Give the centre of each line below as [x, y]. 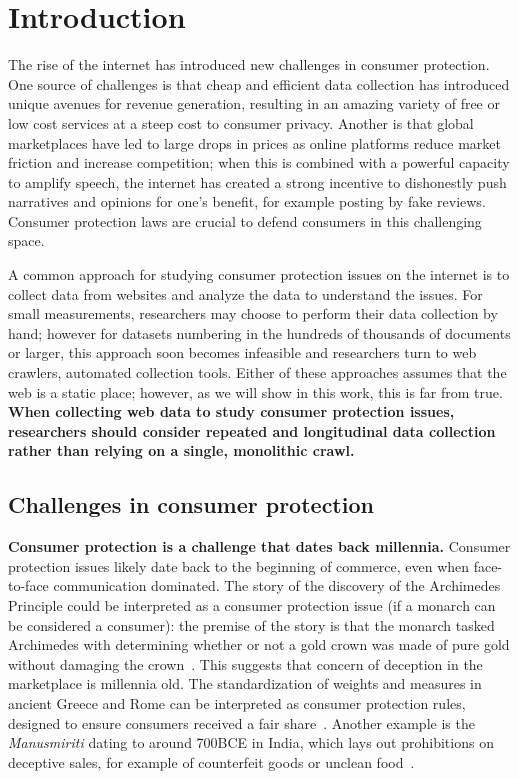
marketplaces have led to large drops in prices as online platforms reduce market [254, 142]
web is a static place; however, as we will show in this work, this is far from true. [255, 391]
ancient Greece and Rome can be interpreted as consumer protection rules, [237, 702]
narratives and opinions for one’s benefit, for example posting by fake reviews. [247, 201]
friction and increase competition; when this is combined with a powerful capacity [259, 162]
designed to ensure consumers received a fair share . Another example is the [241, 722]
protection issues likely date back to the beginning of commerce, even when [239, 565]
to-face [28, 585]
